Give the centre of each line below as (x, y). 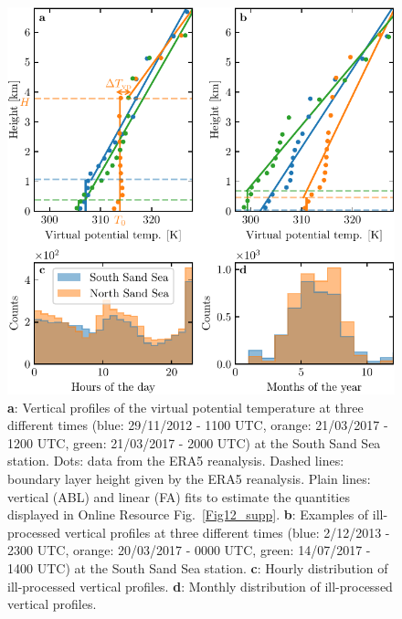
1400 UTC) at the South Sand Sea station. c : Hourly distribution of (198, 567)
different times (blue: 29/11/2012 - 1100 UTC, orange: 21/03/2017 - (198, 425)
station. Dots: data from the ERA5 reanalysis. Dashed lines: (176, 461)
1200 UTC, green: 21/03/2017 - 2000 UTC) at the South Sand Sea (194, 442)
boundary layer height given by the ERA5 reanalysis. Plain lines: (189, 478)
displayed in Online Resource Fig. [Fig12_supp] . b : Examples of (188, 514)
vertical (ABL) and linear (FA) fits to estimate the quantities (179, 496)
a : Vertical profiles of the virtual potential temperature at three (185, 407)
